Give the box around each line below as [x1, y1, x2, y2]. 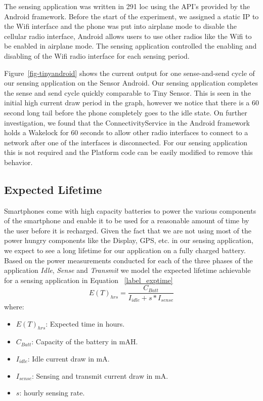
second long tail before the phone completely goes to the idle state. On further [4, 107, 247, 117]
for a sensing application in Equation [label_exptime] [4, 274, 173, 285]
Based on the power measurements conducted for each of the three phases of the [4, 255, 253, 265]
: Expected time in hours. [46, 318, 125, 329]
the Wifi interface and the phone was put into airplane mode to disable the [4, 21, 237, 31]
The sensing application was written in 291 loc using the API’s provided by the [4, 1, 250, 11]
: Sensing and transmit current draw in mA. [32, 370, 168, 381]
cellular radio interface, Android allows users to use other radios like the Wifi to [4, 30, 252, 41]
